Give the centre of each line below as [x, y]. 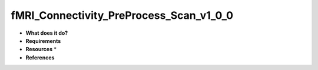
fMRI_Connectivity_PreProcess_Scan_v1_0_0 [122, 15]
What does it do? [47, 33]
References [40, 57]
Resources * [41, 49]
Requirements [43, 41]
